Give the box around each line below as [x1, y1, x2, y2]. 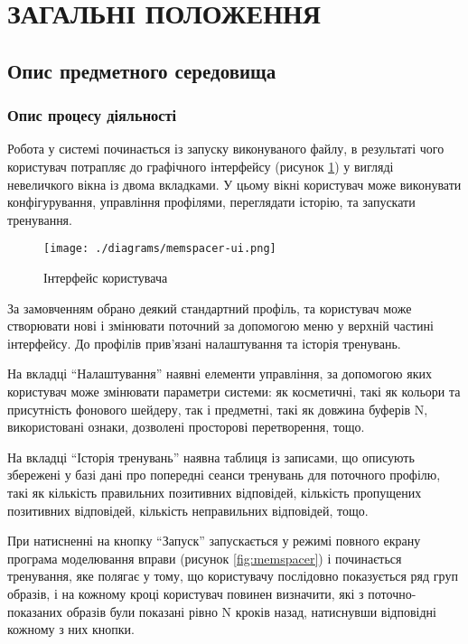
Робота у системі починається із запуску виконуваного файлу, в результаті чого [7, 139, 445, 158]
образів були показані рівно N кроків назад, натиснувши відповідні [66, 602, 436, 621]
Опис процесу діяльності [7, 104, 177, 126]
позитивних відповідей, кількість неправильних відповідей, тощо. [7, 500, 369, 519]
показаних [7, 602, 63, 621]
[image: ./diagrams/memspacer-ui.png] [43, 242, 276, 256]
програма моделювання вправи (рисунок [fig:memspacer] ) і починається [7, 548, 402, 567]
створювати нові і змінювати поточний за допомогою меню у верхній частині [7, 316, 434, 335]
